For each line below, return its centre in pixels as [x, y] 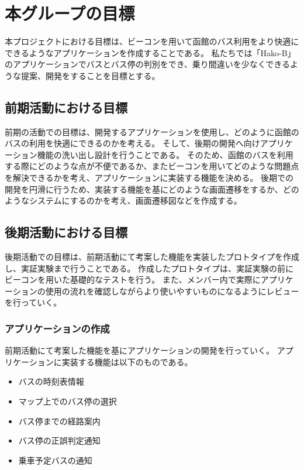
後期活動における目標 [66, 232]
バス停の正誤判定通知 [59, 440]
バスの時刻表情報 [51, 381]
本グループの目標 [70, 13]
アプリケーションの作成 [57, 328]
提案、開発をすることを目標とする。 [90, 75]
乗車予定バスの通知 [55, 460]
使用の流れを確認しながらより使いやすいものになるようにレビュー [172, 291]
